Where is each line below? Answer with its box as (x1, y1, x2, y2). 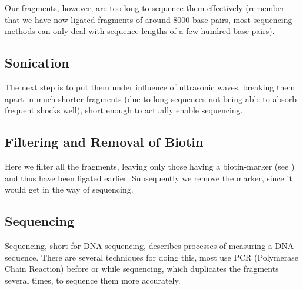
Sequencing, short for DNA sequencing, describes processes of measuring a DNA (5, 239, 294, 251)
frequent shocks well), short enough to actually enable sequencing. (5, 104, 243, 116)
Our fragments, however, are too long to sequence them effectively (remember (5, 2, 285, 14)
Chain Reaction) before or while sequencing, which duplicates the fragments (5, 262, 279, 275)
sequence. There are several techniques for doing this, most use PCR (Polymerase (5, 251, 299, 263)
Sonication (5, 53, 69, 72)
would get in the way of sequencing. (5, 183, 134, 195)
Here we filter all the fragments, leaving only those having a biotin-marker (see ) (5, 160, 295, 172)
